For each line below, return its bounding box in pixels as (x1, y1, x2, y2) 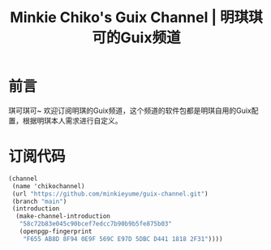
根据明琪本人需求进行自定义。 (22, 115, 123, 125)
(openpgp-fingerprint (19, 227, 92, 235)
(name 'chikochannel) (11, 182, 85, 190)
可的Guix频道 (92, 28, 181, 47)
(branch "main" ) (11, 197, 67, 205)
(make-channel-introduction (15, 213, 111, 221)
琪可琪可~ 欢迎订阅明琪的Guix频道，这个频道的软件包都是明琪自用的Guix (8, 106, 252, 115)
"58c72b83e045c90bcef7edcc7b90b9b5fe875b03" (19, 220, 173, 228)
